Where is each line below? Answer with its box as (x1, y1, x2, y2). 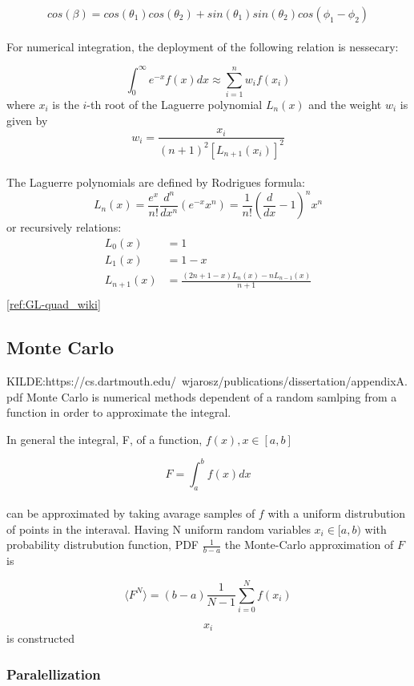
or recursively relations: (6, 219, 122, 236)
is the (52, 96, 79, 113)
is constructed (6, 630, 74, 647)
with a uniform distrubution (267, 505, 406, 522)
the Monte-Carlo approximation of (224, 536, 394, 553)
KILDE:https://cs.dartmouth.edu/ (6, 372, 176, 389)
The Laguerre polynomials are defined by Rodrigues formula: (6, 174, 305, 191)
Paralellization (6, 664, 101, 684)
